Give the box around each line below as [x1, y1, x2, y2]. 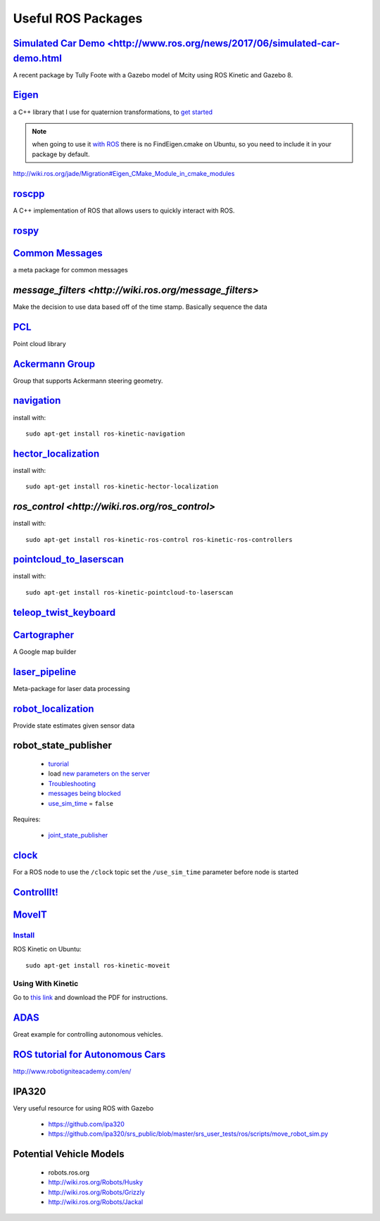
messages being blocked [48, 789, 121, 798]
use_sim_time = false [48, 799, 114, 807]
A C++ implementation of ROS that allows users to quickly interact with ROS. [13, 206, 235, 215]
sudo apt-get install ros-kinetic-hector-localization [25, 483, 219, 491]
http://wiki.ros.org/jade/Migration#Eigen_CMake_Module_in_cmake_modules [13, 170, 235, 178]
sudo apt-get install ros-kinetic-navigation [25, 429, 186, 438]
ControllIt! [13, 887, 59, 899]
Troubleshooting [48, 779, 96, 787]
